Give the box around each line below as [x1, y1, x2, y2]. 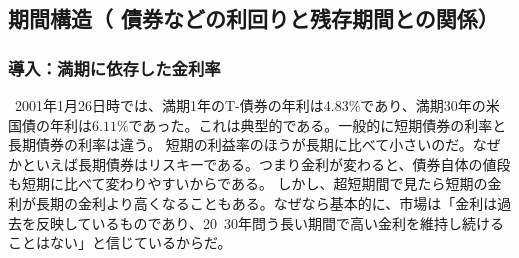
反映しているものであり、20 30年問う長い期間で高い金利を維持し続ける [35, 212, 504, 233]
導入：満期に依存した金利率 [8, 55, 221, 80]
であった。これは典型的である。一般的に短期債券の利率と [128, 114, 507, 135]
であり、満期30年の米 [360, 95, 500, 115]
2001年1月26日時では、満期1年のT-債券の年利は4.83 [14, 95, 349, 115]
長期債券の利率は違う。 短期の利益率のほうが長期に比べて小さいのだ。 [8, 134, 473, 155]
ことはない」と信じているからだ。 [8, 232, 232, 253]
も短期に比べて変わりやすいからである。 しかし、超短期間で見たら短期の [8, 173, 488, 194]
